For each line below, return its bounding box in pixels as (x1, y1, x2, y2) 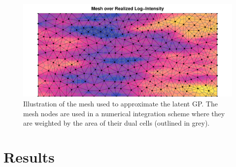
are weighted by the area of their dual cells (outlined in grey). (23, 118, 210, 128)
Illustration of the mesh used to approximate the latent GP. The (23, 98, 218, 108)
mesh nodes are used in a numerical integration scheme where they (23, 108, 225, 118)
